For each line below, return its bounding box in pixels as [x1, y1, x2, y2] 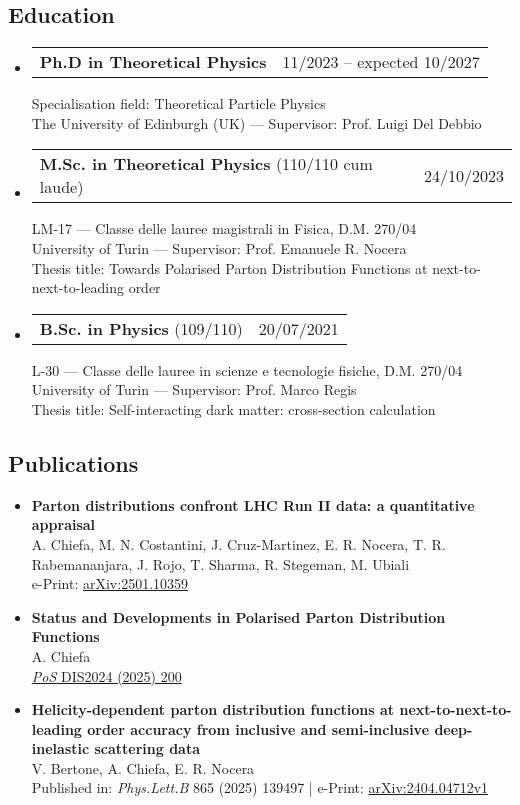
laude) [39, 175, 84, 199]
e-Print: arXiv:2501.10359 [31, 573, 189, 594]
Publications [8, 447, 139, 478]
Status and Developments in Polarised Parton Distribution [31, 606, 446, 627]
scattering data [94, 738, 201, 759]
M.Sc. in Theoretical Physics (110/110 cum [39, 152, 373, 176]
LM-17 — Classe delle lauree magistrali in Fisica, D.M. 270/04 [31, 218, 417, 239]
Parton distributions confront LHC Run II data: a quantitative [31, 494, 475, 515]
